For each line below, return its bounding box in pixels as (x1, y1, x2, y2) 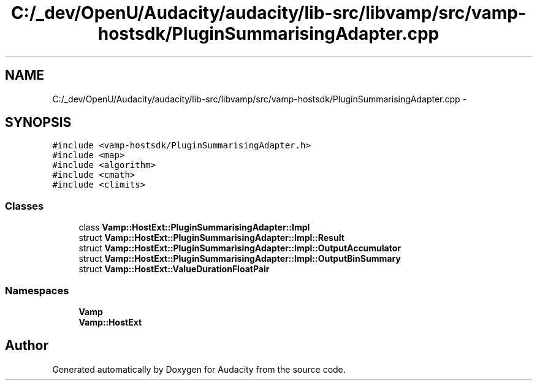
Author (5, 338, 48, 354)
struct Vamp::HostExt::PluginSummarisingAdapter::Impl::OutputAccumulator (78, 243, 402, 254)
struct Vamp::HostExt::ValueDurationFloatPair (78, 264, 270, 275)
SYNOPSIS (5, 115, 72, 131)
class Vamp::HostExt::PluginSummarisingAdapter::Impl (78, 222, 310, 233)
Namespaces (5, 284, 69, 297)
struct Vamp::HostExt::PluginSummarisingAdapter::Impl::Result (78, 232, 345, 243)
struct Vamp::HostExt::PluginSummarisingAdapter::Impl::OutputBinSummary (78, 253, 401, 264)
